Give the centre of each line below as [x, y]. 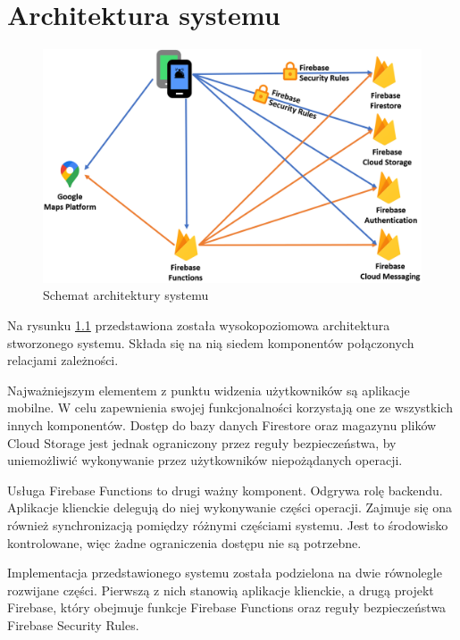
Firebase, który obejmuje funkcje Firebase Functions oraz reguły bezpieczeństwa [227, 607]
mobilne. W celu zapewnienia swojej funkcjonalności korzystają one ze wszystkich [230, 407]
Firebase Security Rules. [73, 624]
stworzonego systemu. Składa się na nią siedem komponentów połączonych [211, 342]
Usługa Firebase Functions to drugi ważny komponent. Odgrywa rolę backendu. [225, 490]
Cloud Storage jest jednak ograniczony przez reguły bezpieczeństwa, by [202, 442]
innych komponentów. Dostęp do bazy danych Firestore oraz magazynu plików [222, 424]
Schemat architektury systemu [126, 295]
